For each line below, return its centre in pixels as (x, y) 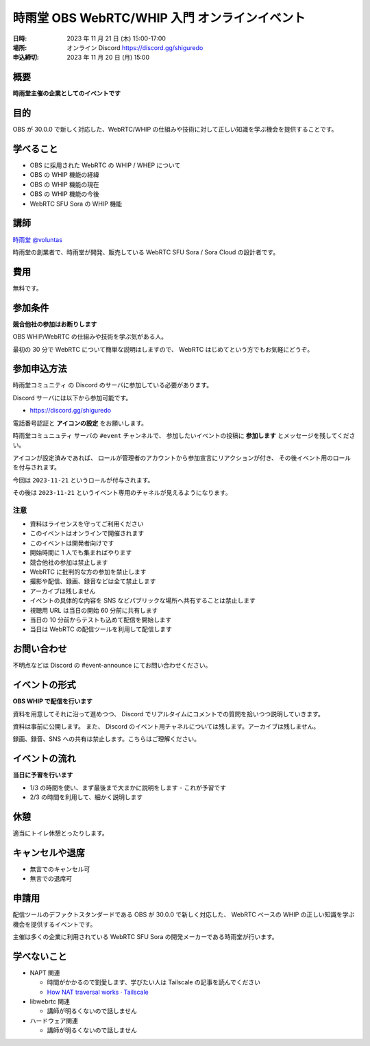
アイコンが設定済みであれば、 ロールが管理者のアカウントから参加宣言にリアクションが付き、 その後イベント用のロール (182, 458)
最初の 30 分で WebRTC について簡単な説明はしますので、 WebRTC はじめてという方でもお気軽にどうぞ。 (163, 349)
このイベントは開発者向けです (72, 543)
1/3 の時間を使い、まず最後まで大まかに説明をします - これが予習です (128, 788)
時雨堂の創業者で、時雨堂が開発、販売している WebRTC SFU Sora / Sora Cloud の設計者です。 (146, 252)
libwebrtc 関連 (50, 1001)
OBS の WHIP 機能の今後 (64, 194)
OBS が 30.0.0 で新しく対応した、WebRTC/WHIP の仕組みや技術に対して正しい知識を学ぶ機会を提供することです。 (175, 130)
